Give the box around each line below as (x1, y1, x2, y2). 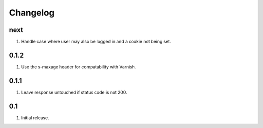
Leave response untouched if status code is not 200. (21, 89, 127, 95)
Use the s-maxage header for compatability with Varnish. (21, 64, 136, 70)
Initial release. (21, 114, 49, 121)
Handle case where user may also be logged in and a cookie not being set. (21, 39, 171, 45)
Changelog (9, 7, 55, 18)
